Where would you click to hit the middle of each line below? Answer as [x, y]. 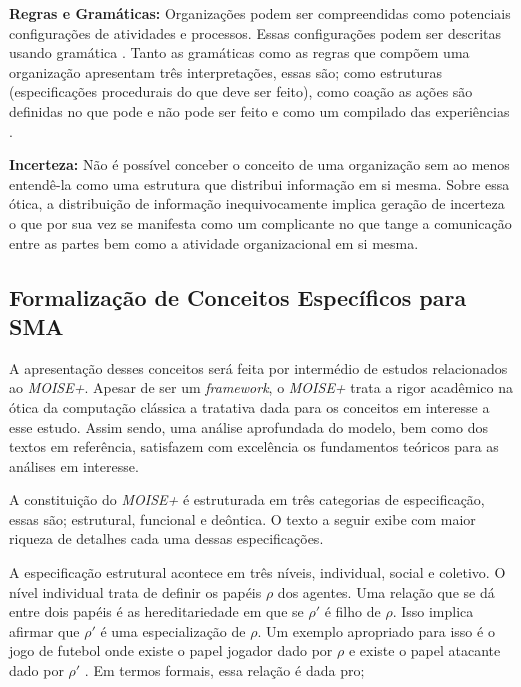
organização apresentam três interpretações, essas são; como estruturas [225, 71]
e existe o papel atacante [424, 650]
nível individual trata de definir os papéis [135, 591]
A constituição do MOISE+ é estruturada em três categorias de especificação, [247, 499]
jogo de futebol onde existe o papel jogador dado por [171, 650]
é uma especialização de [173, 630]
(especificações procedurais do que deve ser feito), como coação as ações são [241, 91]
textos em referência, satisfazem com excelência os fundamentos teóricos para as [254, 446]
